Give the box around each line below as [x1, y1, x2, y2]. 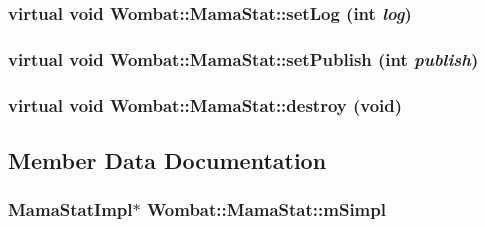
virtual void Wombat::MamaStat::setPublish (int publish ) [8, 46, 479, 71]
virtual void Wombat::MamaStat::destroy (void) [8, 92, 403, 117]
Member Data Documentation [8, 144, 327, 175]
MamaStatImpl [8, 197, 133, 222]
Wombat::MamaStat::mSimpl [146, 197, 386, 222]
